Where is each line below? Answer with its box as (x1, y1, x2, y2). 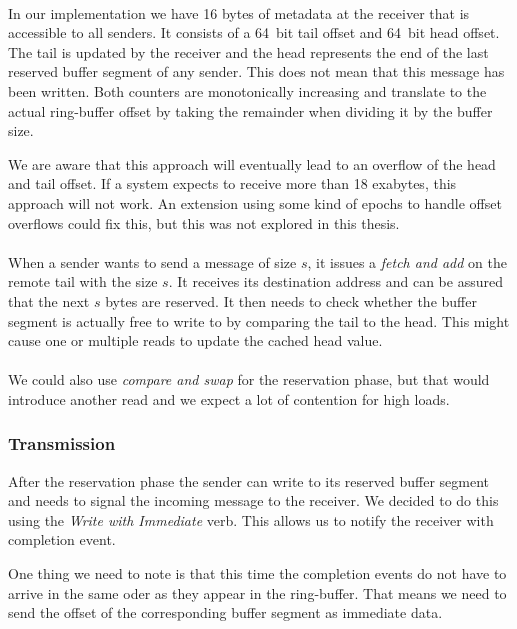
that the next (8, 290, 90, 311)
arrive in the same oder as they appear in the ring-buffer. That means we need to (8, 582, 507, 603)
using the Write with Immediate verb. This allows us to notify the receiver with (8, 509, 494, 530)
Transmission (8, 431, 116, 456)
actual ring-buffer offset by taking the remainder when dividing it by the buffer (8, 100, 493, 121)
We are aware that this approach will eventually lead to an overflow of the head (8, 153, 496, 174)
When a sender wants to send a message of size (8, 251, 297, 272)
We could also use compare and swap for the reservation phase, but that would (8, 369, 490, 390)
